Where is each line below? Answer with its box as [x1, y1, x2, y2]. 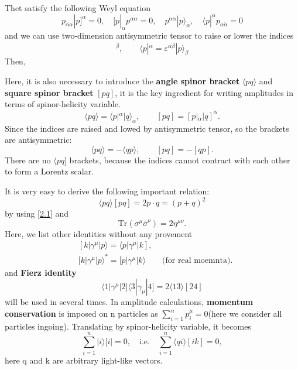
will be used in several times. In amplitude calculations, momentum [5, 296, 254, 308]
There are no [5, 153, 51, 166]
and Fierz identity [5, 266, 77, 278]
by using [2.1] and [5, 207, 69, 220]
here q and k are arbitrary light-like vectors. [5, 354, 163, 366]
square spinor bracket [5, 86, 94, 98]
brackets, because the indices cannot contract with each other [69, 153, 290, 166]
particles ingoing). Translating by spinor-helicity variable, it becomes [5, 320, 251, 332]
